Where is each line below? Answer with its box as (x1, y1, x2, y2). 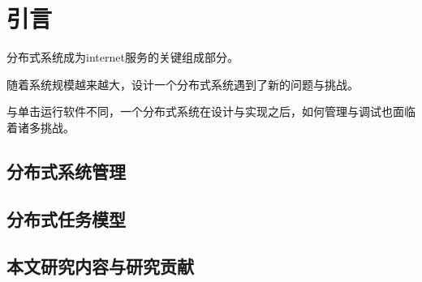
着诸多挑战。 (6, 118, 75, 135)
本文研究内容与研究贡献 (6, 254, 194, 279)
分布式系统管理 (6, 158, 126, 183)
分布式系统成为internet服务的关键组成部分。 (6, 49, 239, 66)
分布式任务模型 (6, 206, 126, 231)
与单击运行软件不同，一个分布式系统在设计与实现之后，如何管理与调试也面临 (6, 103, 416, 120)
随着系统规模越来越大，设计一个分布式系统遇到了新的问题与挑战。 (6, 75, 359, 92)
